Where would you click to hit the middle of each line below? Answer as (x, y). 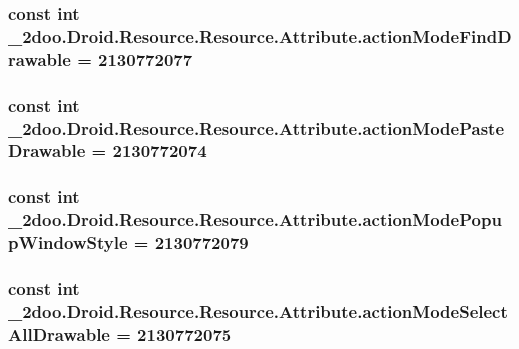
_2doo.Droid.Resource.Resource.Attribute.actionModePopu (255, 219)
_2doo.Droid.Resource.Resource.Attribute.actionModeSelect (258, 310)
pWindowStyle (68, 242)
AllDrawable (59, 333)
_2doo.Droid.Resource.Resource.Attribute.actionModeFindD (260, 35)
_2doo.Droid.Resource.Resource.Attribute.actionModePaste (256, 127)
